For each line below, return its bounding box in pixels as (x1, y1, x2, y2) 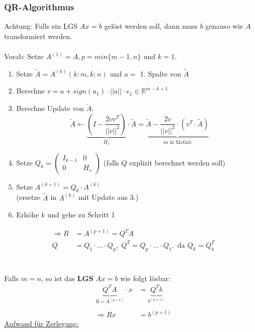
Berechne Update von (16, 103, 84, 114)
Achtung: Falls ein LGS (4, 21, 77, 31)
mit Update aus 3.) (78, 192, 139, 202)
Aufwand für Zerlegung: (4, 318, 79, 329)
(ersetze (16, 192, 41, 202)
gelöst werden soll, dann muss (104, 21, 198, 31)
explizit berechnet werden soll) (129, 157, 225, 168)
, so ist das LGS (41, 272, 93, 283)
